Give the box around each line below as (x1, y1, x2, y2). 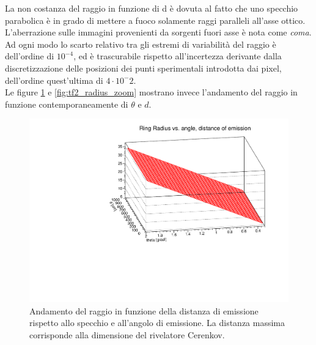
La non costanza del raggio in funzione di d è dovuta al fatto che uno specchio (5, 2, 298, 14)
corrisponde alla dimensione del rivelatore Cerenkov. (29, 328, 225, 341)
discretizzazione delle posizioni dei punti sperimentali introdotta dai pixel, (5, 61, 282, 74)
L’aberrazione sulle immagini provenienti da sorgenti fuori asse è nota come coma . (5, 26, 312, 39)
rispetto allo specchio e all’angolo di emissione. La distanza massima (29, 316, 285, 329)
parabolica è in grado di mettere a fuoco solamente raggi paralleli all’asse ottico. (5, 13, 306, 26)
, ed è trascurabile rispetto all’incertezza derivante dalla (73, 50, 282, 62)
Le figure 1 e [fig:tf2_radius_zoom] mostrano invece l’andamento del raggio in (5, 86, 298, 98)
